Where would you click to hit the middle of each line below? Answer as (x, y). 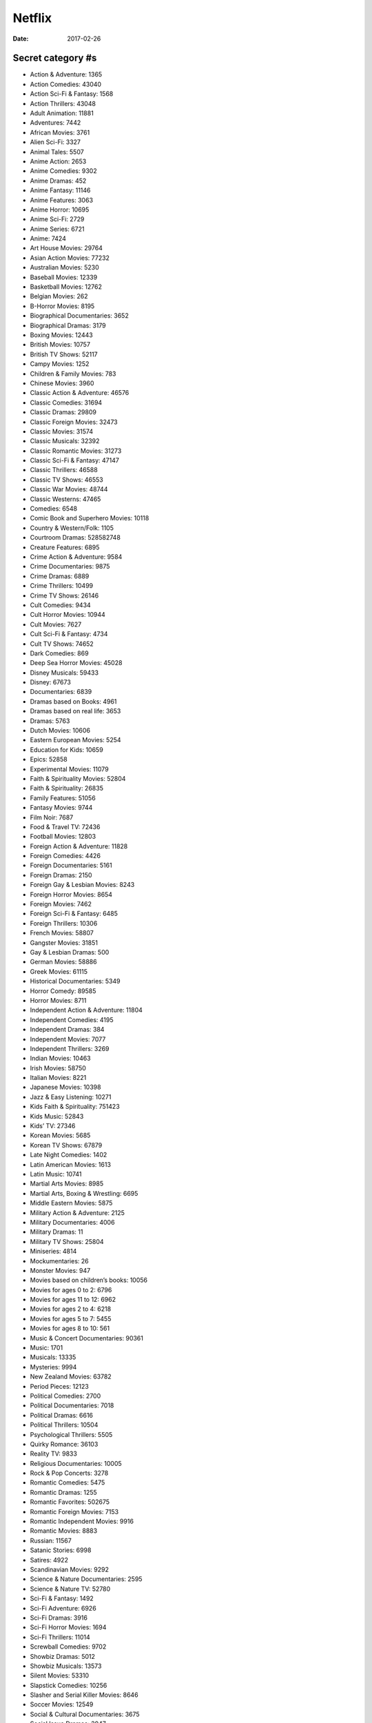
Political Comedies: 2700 (65, 1396)
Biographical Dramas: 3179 (68, 325)
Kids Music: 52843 (57, 1116)
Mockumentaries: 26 (59, 1261)
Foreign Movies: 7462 (61, 904)
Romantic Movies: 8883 (64, 1531)
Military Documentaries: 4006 (72, 1222)
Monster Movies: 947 (60, 1270)
